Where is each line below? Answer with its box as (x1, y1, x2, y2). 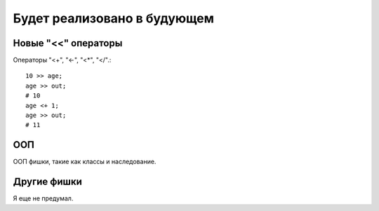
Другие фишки (13, 176, 82, 188)
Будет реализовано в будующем (13, 11, 214, 26)
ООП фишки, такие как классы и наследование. (13, 158, 157, 166)
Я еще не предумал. (13, 194, 74, 203)
